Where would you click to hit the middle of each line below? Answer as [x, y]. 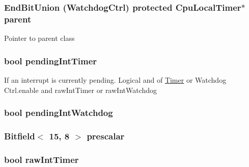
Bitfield [20, 136]
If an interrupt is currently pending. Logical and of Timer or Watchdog [115, 79]
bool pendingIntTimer [51, 61]
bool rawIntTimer [41, 159]
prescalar [106, 136]
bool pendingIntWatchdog [59, 113]
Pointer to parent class [39, 38]
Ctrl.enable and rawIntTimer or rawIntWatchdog [81, 90]
